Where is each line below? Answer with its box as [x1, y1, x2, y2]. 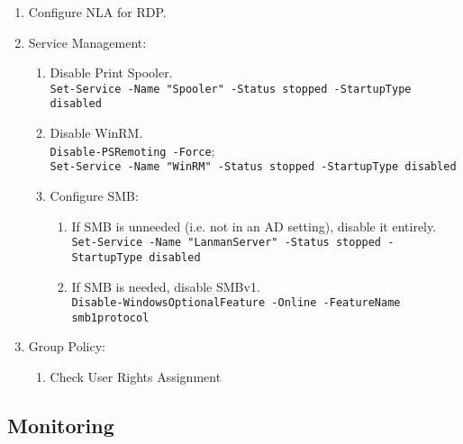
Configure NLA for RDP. [28, 3, 167, 21]
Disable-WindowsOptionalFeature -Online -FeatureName [71, 296, 401, 310]
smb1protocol [71, 311, 150, 324]
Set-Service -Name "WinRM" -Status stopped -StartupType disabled [50, 160, 457, 174]
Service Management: [28, 32, 147, 51]
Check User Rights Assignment [50, 367, 222, 385]
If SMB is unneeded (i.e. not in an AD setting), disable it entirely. [71, 216, 437, 235]
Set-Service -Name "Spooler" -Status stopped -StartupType [50, 82, 412, 95]
